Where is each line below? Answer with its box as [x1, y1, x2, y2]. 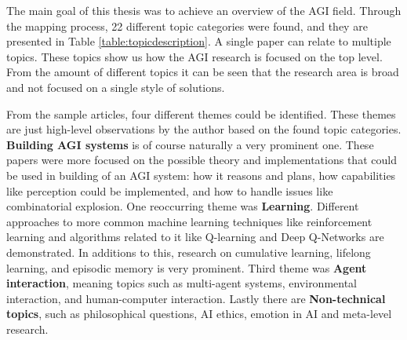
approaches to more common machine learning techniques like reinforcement [6, 213, 372, 229]
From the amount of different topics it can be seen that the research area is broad [6, 64, 399, 80]
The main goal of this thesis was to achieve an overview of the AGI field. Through [6, 2, 402, 18]
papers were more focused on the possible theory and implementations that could [6, 152, 397, 168]
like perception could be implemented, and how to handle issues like [6, 182, 333, 199]
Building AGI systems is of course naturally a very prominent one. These [6, 136, 374, 152]
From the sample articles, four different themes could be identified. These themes [6, 105, 396, 122]
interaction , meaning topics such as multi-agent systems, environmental [6, 275, 358, 291]
